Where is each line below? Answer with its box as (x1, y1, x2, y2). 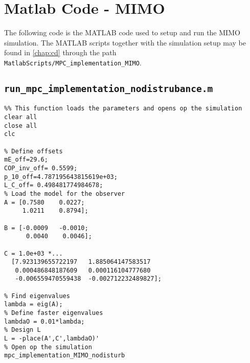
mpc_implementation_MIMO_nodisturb (4, 352, 125, 359)
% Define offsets (4, 147, 63, 155)
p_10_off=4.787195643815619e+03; (4, 173, 118, 180)
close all (4, 122, 37, 129)
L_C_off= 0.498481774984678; (4, 181, 103, 189)
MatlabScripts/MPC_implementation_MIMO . (4, 57, 142, 67)
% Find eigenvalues (4, 292, 70, 300)
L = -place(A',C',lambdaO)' (4, 335, 100, 343)
